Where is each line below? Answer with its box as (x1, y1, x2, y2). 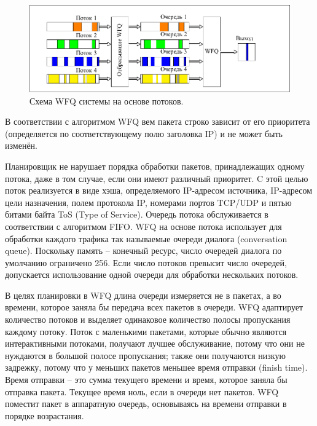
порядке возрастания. (5, 409, 84, 422)
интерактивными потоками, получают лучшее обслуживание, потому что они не (5, 337, 305, 350)
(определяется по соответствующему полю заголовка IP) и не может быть (5, 127, 283, 140)
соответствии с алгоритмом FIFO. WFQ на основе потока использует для (5, 219, 282, 232)
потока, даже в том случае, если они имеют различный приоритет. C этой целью (5, 172, 308, 184)
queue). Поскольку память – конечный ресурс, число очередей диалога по (5, 244, 282, 257)
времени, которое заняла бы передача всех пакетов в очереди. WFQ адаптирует (5, 301, 303, 314)
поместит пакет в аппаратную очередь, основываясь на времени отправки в (5, 397, 287, 410)
